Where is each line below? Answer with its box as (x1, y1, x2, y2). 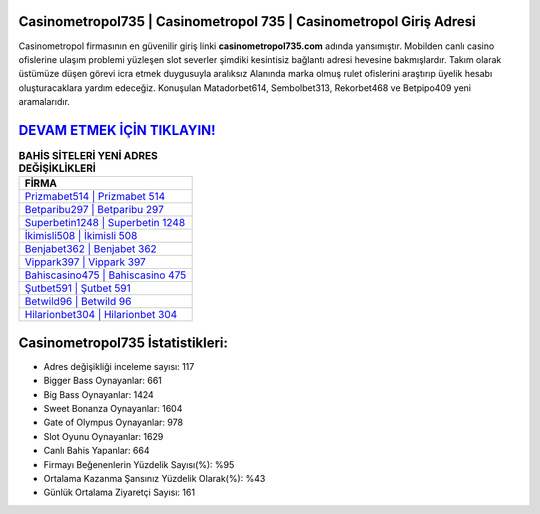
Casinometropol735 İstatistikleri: (18, 334, 229, 351)
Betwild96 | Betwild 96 (24, 295, 132, 309)
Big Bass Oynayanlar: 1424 (43, 388, 154, 400)
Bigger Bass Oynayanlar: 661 (43, 375, 162, 387)
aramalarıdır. (18, 96, 70, 108)
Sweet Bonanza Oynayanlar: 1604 (43, 403, 183, 415)
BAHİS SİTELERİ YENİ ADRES (18, 149, 159, 163)
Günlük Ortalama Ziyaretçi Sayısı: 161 (43, 486, 195, 499)
